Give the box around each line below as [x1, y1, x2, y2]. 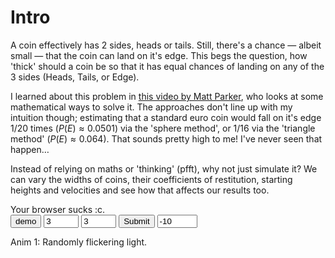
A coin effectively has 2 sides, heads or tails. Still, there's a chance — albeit [10, 39, 322, 51]
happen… [10, 143, 50, 155]
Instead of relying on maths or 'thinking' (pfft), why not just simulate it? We [10, 162, 318, 175]
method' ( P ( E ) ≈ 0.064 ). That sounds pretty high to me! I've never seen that [10, 132, 323, 145]
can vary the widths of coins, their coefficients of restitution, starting [10, 173, 293, 185]
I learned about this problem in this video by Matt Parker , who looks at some [10, 90, 324, 102]
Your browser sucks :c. [10, 203, 106, 215]
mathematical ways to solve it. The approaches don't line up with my [10, 101, 293, 113]
